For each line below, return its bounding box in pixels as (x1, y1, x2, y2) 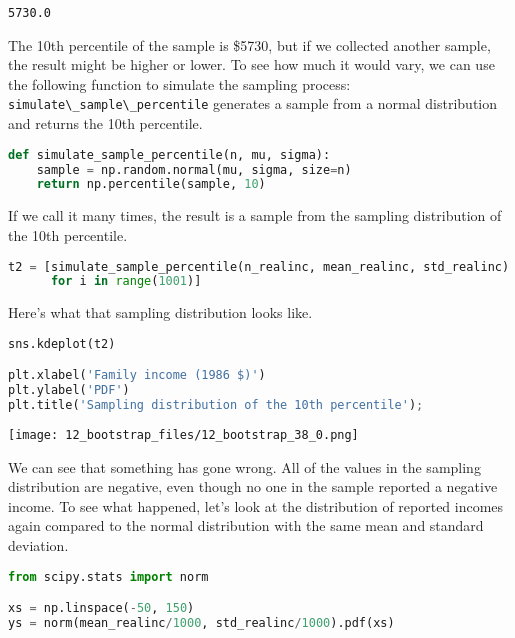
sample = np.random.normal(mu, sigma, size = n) (36, 162, 352, 177)
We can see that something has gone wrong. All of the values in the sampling (8, 456, 481, 477)
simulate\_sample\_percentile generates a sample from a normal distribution (8, 93, 498, 114)
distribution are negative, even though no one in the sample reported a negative (8, 476, 498, 497)
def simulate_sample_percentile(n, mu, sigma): (8, 147, 331, 162)
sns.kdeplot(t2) (8, 336, 116, 351)
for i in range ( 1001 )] (50, 274, 202, 289)
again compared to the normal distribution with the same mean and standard (8, 515, 484, 536)
